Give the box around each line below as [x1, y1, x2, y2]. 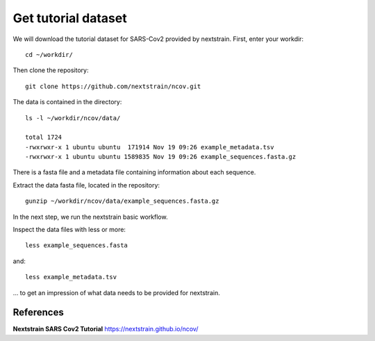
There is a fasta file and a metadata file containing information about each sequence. [12, 168, 256, 176]
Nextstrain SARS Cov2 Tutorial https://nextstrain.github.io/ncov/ [12, 325, 199, 333]
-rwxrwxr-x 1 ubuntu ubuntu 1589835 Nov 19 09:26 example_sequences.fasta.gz [25, 153, 297, 161]
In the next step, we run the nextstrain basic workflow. [12, 213, 168, 221]
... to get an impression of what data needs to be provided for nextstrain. [12, 288, 220, 297]
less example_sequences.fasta [25, 242, 128, 249]
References [12, 306, 64, 319]
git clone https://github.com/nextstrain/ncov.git [25, 82, 201, 90]
